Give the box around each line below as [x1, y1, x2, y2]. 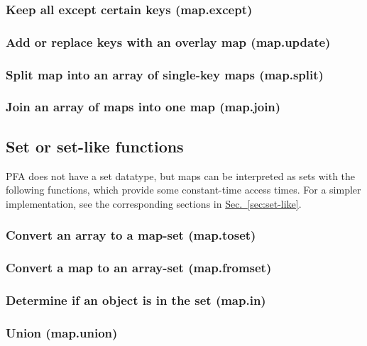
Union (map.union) [6, 323, 118, 341]
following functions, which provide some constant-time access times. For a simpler [6, 182, 361, 197]
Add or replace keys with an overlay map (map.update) [6, 33, 331, 50]
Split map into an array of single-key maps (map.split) [6, 65, 324, 83]
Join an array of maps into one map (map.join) [6, 98, 281, 116]
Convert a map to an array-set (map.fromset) [6, 259, 272, 277]
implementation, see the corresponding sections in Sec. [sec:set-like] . [6, 196, 302, 211]
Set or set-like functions [6, 135, 184, 157]
